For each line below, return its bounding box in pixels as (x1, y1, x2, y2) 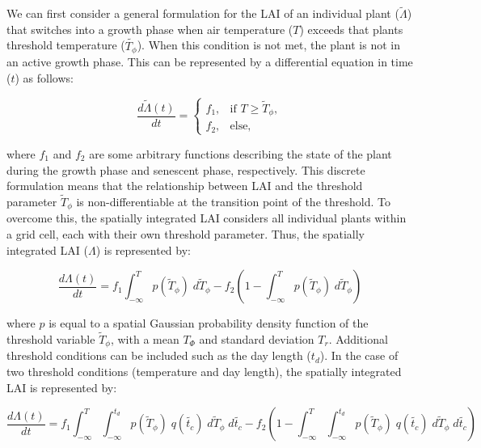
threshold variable (6, 331, 95, 347)
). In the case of (319, 347, 399, 364)
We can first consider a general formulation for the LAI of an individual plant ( (6, 5, 399, 22)
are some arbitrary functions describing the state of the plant (89, 145, 392, 162)
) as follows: (15, 69, 74, 86)
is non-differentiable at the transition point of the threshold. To (76, 192, 390, 209)
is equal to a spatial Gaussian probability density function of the (49, 315, 369, 332)
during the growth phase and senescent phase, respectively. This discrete (6, 161, 365, 178)
